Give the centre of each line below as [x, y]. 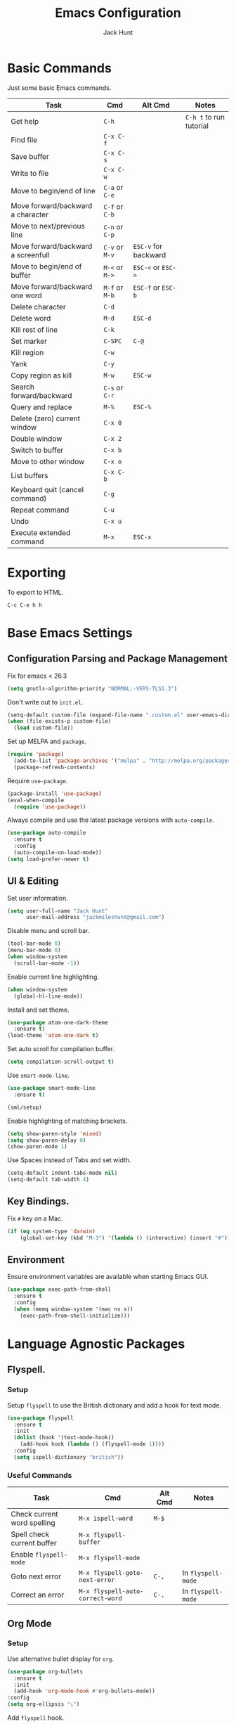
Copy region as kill [41, 375]
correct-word [100, 1598]
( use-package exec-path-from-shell [59, 1289]
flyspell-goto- [118, 1573]
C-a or [113, 187]
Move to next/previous [48, 226]
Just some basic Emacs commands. [59, 88]
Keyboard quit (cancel [47, 489]
